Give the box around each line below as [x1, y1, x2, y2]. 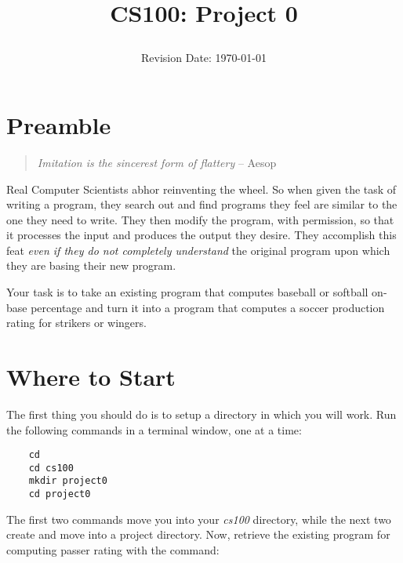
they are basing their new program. [6, 257, 176, 274]
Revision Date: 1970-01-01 [141, 49, 267, 66]
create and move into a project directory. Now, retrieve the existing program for [6, 526, 390, 543]
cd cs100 [28, 462, 74, 474]
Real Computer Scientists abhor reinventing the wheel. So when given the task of [6, 180, 397, 197]
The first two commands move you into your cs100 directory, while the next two [6, 510, 391, 527]
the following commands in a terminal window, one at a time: [6, 421, 302, 438]
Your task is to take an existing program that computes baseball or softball [6, 284, 369, 300]
